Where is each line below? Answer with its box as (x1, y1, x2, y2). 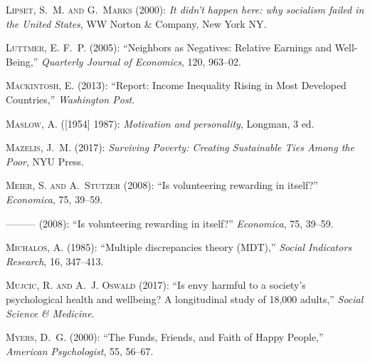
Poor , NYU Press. (6, 153, 84, 168)
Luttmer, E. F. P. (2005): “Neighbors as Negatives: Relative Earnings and (6, 40, 332, 55)
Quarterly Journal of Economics (41, 53, 182, 68)
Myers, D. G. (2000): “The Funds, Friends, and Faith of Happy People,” (6, 329, 324, 344)
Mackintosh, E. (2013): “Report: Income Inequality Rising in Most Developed (6, 78, 347, 93)
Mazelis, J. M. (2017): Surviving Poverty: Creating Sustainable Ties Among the (6, 140, 354, 155)
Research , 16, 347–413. (6, 253, 104, 268)
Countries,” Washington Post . (6, 91, 135, 106)
